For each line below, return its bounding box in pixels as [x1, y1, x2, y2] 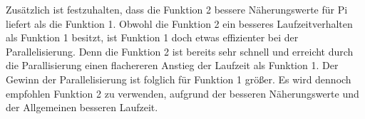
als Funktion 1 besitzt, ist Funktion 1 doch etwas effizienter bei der [6, 30, 299, 45]
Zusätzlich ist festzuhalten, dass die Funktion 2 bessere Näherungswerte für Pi [6, 2, 348, 16]
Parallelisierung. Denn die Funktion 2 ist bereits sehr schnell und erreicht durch [6, 43, 354, 58]
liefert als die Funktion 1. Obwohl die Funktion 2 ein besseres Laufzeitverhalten [6, 16, 353, 31]
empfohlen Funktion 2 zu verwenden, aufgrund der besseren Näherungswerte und [6, 86, 359, 100]
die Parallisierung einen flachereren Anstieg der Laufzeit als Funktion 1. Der [6, 58, 339, 73]
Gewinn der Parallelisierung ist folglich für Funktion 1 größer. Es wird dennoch [6, 71, 351, 86]
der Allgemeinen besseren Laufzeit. [6, 100, 158, 115]
